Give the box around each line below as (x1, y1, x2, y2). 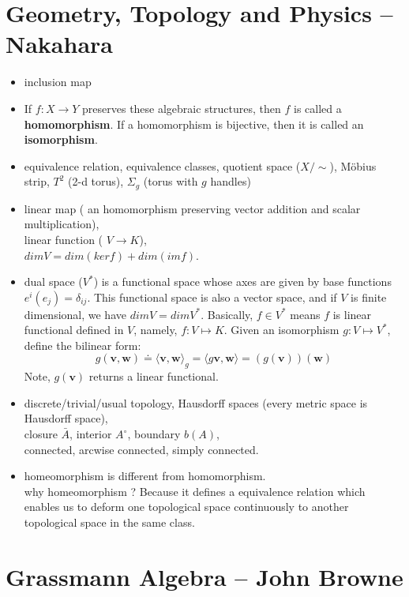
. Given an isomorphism (223, 321, 340, 338)
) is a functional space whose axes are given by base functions (93, 273, 392, 290)
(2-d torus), (68, 173, 124, 190)
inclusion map (24, 73, 92, 90)
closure (24, 426, 58, 442)
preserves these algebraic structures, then (82, 99, 281, 116)
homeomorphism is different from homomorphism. (24, 467, 266, 484)
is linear (332, 306, 372, 322)
